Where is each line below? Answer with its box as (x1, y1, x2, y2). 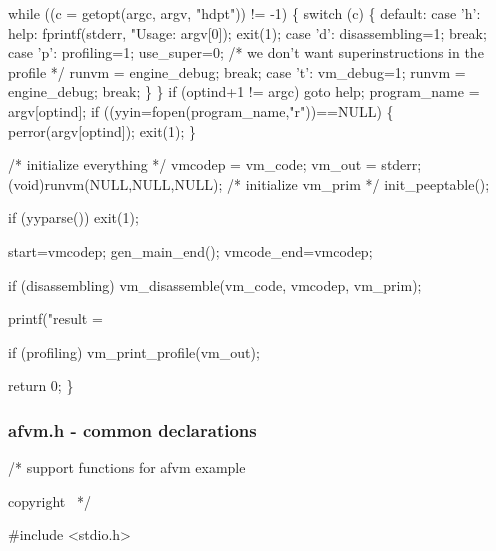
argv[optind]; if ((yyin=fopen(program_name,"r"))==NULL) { (8, 100, 394, 121)
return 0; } (8, 375, 74, 396)
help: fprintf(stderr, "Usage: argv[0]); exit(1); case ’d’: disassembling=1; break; (8, 22, 487, 43)
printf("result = (8, 308, 103, 329)
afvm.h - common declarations (8, 417, 257, 442)
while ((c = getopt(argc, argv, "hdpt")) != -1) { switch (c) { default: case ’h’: (8, 3, 481, 23)
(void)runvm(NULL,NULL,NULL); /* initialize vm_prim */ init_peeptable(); (8, 173, 490, 194)
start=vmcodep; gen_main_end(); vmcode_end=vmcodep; (8, 240, 373, 261)
